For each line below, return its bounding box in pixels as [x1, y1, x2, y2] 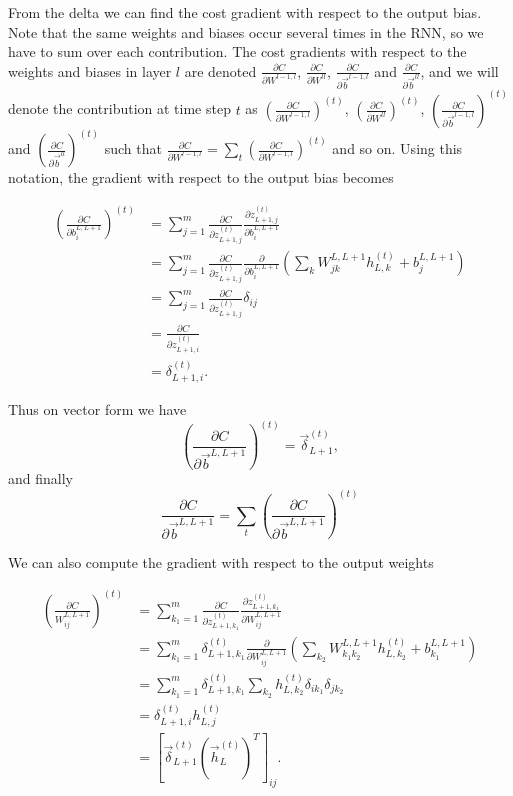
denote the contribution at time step [8, 98, 231, 119]
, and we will [420, 60, 499, 81]
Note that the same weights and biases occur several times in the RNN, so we [8, 21, 484, 42]
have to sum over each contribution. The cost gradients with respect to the [8, 41, 467, 62]
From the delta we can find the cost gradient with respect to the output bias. [8, 2, 482, 22]
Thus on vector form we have [8, 399, 187, 420]
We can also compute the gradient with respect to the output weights [8, 551, 434, 572]
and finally [8, 468, 73, 489]
